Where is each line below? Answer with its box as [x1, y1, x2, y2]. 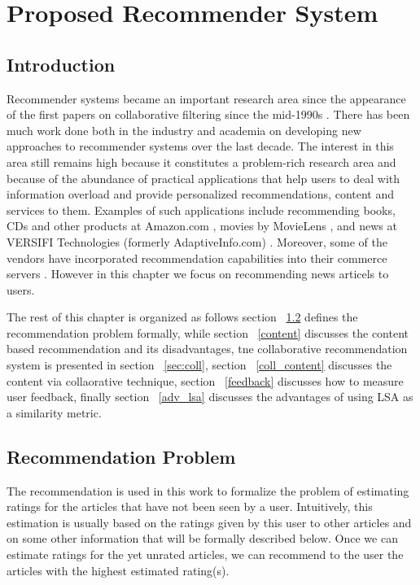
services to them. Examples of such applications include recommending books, [7, 201, 396, 218]
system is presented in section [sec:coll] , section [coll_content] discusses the [7, 356, 392, 373]
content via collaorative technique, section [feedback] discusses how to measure [7, 372, 404, 389]
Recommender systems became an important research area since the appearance [7, 89, 406, 107]
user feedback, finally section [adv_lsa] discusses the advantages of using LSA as [7, 388, 413, 405]
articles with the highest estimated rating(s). [7, 561, 230, 578]
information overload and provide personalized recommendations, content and [7, 186, 394, 203]
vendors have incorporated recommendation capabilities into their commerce [7, 249, 387, 266]
